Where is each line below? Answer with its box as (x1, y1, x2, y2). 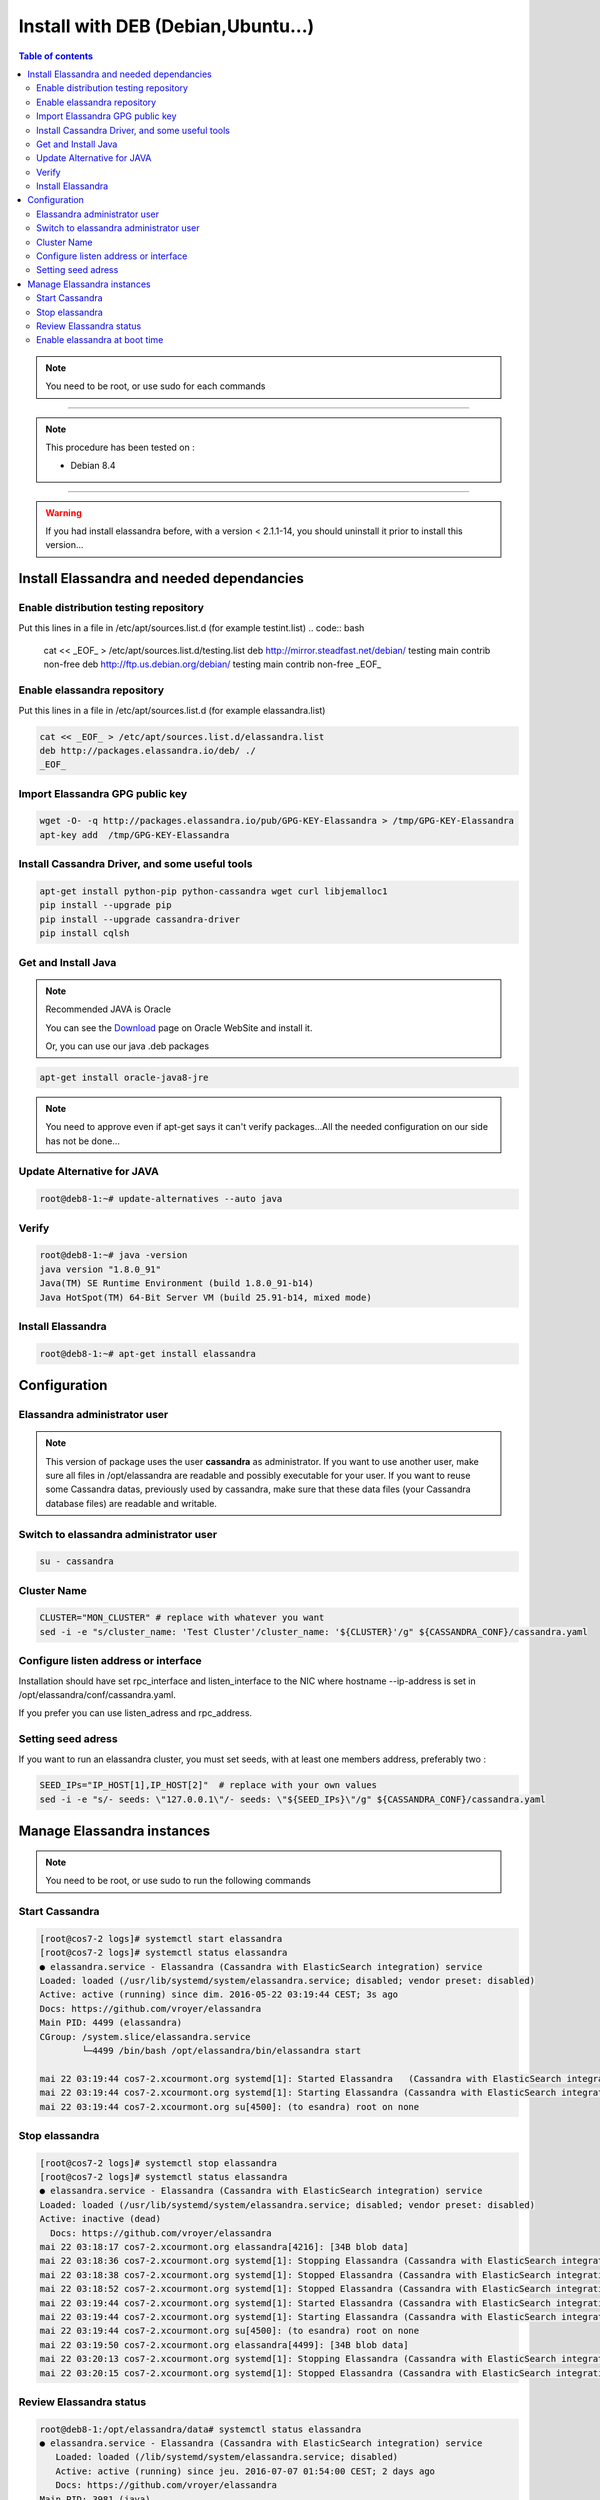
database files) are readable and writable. (45, 1497, 217, 1509)
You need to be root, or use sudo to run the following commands (45, 1875, 312, 1887)
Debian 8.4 (70, 460, 116, 472)
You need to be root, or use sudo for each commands (45, 380, 266, 392)
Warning (45, 506, 82, 519)
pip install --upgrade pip (39, 900, 172, 911)
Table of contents (18, 50, 94, 62)
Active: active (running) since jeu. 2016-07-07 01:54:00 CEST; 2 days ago (55, 2465, 435, 2477)
